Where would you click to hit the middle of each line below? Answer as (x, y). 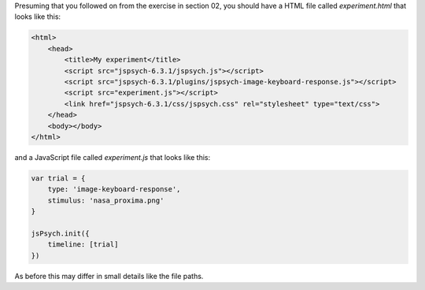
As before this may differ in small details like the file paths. (109, 276)
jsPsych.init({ (60, 233)
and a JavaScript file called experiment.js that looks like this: (113, 157)
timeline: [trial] (83, 245)
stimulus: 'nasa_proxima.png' (106, 200)
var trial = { (58, 178)
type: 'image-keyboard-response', (114, 190)
